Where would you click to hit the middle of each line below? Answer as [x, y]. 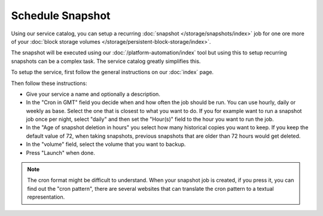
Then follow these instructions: [49, 83]
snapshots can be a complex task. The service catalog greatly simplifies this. [106, 61]
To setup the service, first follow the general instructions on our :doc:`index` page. [112, 72]
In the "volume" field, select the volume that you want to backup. [106, 144]
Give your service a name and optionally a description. [93, 94]
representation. [46, 197]
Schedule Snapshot [61, 16]
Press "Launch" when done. [60, 153]
